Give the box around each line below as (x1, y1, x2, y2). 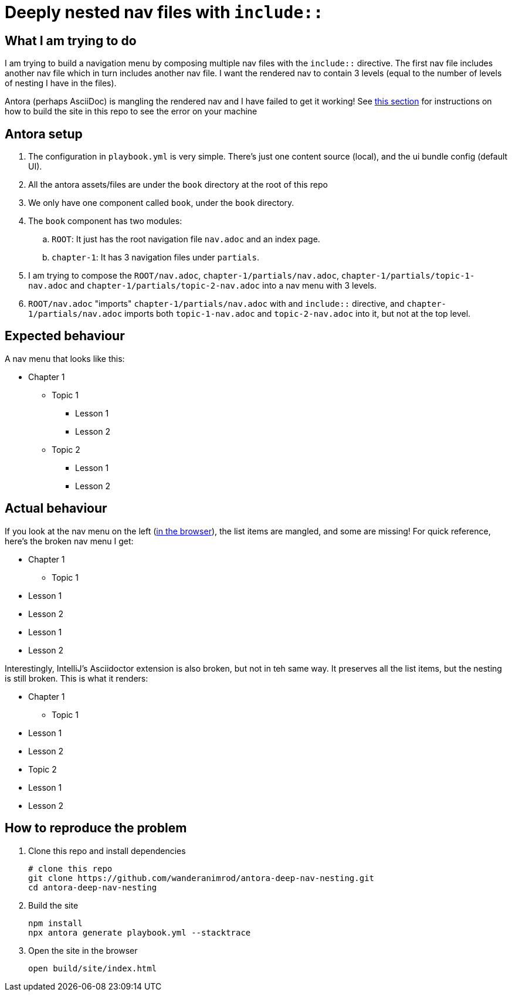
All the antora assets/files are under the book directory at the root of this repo (28, 179, 328, 190)
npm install (28, 918, 83, 928)
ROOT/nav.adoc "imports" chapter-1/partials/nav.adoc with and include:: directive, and (28, 299, 405, 309)
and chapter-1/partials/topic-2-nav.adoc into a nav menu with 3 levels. (70, 280, 377, 291)
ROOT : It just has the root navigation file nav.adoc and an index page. (52, 234, 320, 245)
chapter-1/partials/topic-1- (341, 271, 475, 281)
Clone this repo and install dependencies (28, 845, 186, 856)
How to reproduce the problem (5, 821, 187, 836)
